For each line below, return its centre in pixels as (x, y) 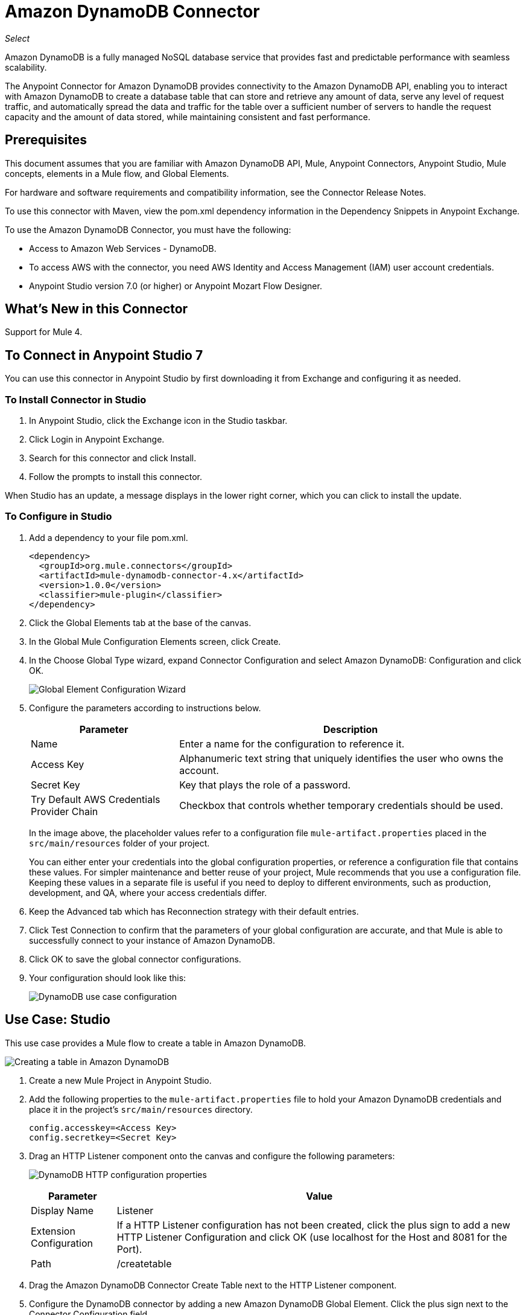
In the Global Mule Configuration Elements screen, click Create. (155, 641)
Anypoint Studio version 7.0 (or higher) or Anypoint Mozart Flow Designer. (176, 286)
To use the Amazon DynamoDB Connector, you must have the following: (148, 229)
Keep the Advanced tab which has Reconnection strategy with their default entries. (194, 911)
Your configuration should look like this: (108, 977)
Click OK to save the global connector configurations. (135, 959)
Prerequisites (46, 140)
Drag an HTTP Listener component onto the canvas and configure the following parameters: (212, 1156)
